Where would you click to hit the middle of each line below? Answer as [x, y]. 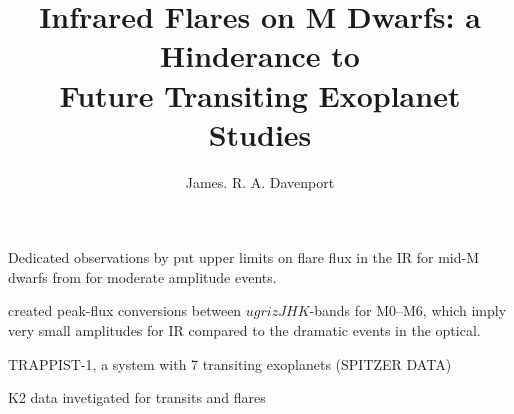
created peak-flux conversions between [125, 310]
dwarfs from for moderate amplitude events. [142, 276]
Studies [260, 133]
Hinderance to [260, 55]
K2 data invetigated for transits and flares [137, 397]
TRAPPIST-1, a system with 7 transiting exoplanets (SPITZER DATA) [230, 363]
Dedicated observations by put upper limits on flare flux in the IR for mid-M [243, 257]
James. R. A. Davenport [260, 181]
